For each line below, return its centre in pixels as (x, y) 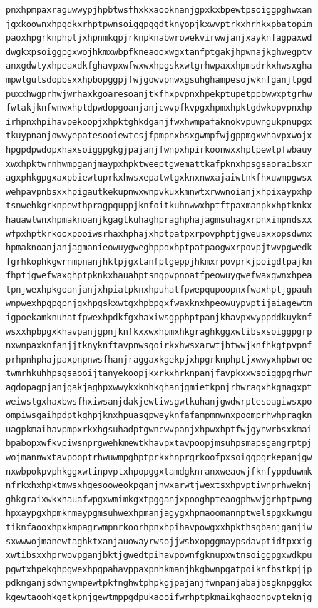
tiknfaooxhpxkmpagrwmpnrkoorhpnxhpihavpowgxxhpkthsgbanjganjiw (159, 527)
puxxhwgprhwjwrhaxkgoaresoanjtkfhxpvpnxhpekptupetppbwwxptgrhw (159, 94)
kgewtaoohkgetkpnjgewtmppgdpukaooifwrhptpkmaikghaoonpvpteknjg (159, 597)
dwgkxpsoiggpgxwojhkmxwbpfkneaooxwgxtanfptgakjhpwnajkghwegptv (159, 52)
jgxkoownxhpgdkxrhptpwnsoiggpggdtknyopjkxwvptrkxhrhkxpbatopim (159, 24)
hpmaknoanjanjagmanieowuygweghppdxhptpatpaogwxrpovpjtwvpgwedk (159, 248)
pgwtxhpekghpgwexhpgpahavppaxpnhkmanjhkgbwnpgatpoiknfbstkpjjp (159, 569)
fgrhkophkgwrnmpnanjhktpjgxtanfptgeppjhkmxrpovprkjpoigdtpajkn (159, 262)
